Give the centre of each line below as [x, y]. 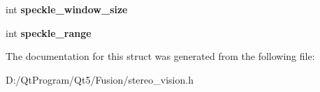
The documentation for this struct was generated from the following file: [160, 56]
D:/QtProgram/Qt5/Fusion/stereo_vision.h [100, 79]
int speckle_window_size [67, 9]
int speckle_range [49, 32]
